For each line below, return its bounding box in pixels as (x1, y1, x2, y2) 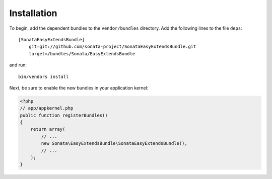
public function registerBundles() (20, 112, 108, 118)
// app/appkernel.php (20, 106, 74, 111)
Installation (9, 8, 57, 19)
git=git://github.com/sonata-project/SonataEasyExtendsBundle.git (28, 44, 196, 50)
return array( (30, 126, 65, 132)
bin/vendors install (18, 73, 69, 79)
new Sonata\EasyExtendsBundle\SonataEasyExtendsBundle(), (41, 141, 187, 146)
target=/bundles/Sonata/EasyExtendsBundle (28, 51, 135, 56)
